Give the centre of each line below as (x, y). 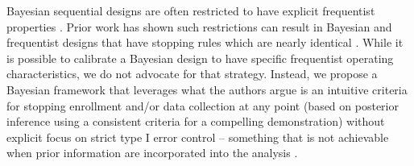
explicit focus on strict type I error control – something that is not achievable (198, 137)
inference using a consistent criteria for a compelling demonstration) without (196, 121)
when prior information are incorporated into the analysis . (152, 153)
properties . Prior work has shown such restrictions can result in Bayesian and (199, 26)
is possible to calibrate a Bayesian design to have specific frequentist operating (200, 58)
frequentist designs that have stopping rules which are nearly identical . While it (205, 42)
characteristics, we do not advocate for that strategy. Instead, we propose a (192, 74)
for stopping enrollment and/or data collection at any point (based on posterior (203, 105)
